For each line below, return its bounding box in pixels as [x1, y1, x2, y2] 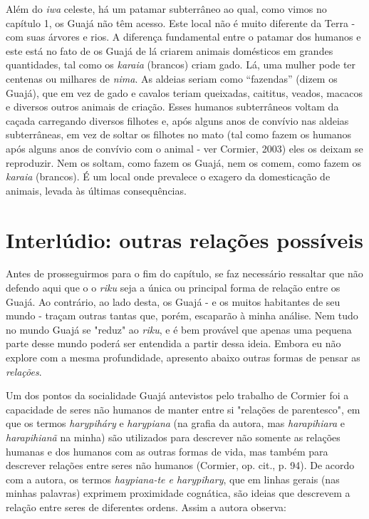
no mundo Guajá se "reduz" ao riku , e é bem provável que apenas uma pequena [6, 322, 352, 336]
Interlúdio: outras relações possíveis [6, 225, 363, 254]
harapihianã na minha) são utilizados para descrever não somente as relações [6, 429, 341, 444]
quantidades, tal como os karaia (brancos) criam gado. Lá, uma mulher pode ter [6, 57, 356, 72]
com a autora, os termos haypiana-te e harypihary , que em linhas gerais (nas [6, 471, 340, 486]
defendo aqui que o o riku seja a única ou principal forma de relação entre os [6, 280, 341, 295]
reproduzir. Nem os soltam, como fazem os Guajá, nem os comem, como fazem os [6, 155, 362, 170]
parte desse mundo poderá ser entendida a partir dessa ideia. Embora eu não [6, 336, 341, 351]
